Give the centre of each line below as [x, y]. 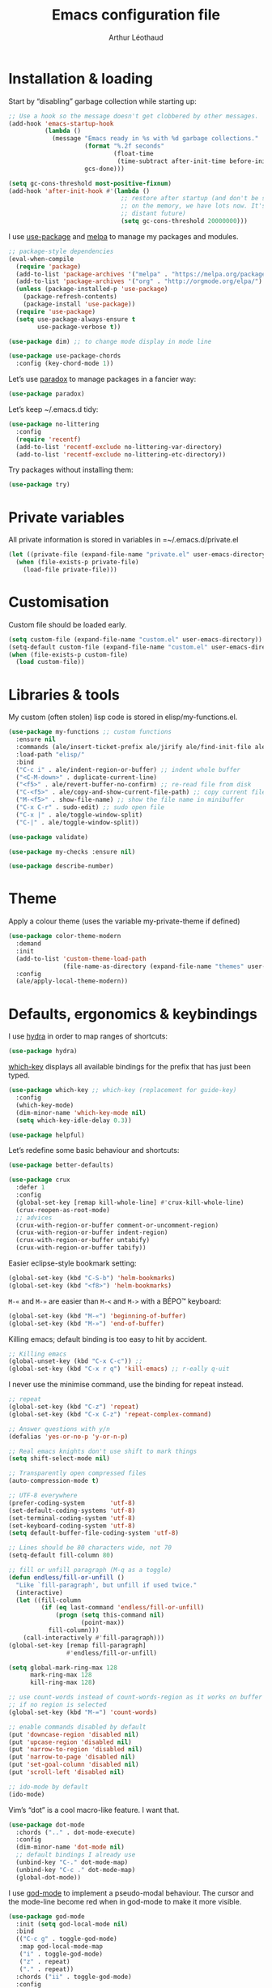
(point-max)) [103, 1623]
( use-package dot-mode [47, 1825]
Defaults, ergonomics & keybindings [133, 1014]
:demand [29, 944]
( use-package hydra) [43, 1052]
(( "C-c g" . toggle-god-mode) [66, 1939]
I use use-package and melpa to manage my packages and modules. [123, 236]
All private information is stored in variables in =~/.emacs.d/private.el [123, 540]
